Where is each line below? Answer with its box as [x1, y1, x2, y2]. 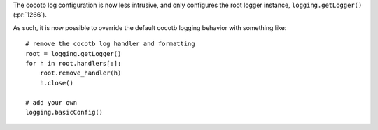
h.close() [39, 79, 73, 87]
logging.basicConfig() [25, 108, 104, 116]
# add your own [25, 99, 78, 106]
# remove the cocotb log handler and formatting [25, 40, 195, 48]
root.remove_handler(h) [39, 69, 122, 77]
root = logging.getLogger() [25, 50, 122, 57]
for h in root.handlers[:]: [25, 59, 122, 67]
